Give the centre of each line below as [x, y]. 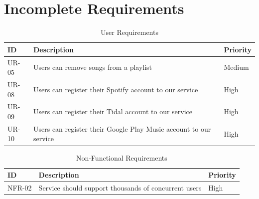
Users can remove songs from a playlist [93, 67]
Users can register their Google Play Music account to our [122, 128]
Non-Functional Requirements [122, 157]
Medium [236, 67]
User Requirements [129, 32]
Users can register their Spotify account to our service [116, 89]
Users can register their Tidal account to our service [113, 111]
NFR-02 [20, 188]
